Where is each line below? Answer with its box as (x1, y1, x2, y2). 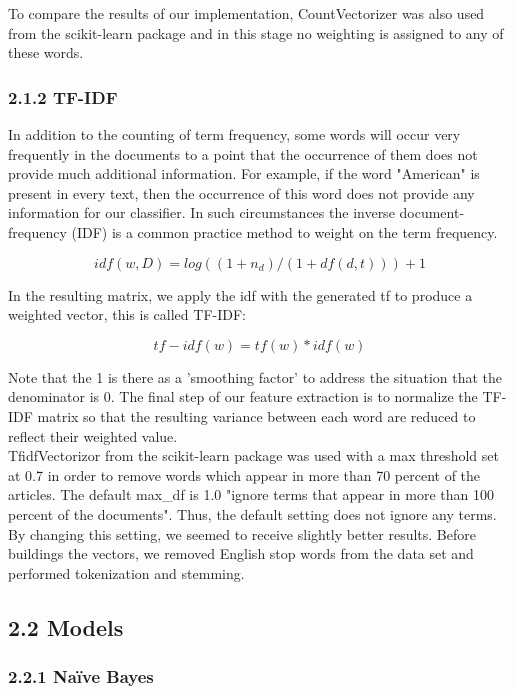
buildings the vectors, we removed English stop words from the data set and (8, 543, 474, 564)
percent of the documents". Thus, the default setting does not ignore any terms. (8, 503, 497, 524)
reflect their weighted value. (8, 425, 178, 446)
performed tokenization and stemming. (8, 562, 245, 583)
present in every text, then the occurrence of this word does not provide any (8, 182, 475, 203)
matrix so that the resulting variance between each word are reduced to (37, 405, 476, 426)
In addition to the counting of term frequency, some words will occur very (8, 124, 461, 144)
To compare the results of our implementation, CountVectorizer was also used (8, 3, 485, 23)
